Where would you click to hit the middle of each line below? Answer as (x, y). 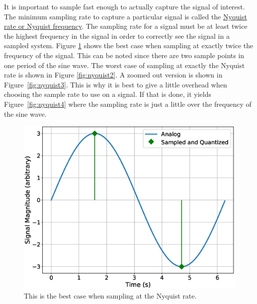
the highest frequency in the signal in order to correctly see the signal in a (117, 36)
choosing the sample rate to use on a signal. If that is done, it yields (108, 94)
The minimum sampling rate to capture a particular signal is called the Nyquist (126, 16)
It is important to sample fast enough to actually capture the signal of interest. (125, 6)
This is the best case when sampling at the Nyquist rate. (110, 295)
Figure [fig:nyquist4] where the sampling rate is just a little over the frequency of (128, 104)
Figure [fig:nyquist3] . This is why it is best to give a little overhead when (116, 84)
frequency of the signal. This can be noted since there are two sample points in (124, 55)
